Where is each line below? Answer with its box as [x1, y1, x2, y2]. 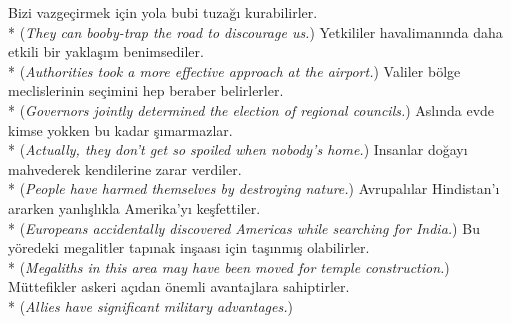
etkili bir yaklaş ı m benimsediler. [8, 41, 204, 62]
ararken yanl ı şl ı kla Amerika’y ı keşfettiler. [8, 197, 261, 218]
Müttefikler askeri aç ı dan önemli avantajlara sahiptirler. [8, 276, 350, 297]
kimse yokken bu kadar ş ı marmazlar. [8, 119, 233, 140]
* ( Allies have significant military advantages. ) [8, 295, 293, 316]
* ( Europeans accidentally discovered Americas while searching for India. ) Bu [8, 217, 480, 238]
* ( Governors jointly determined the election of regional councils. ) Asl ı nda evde [8, 99, 495, 120]
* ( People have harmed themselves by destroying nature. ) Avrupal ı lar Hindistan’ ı [8, 178, 500, 199]
